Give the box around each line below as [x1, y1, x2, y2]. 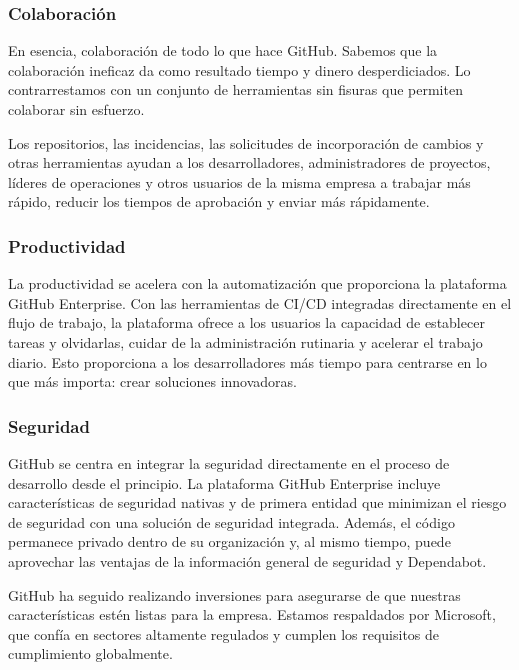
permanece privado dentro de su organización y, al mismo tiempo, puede [8, 531, 451, 552]
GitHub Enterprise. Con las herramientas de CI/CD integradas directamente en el [8, 292, 512, 313]
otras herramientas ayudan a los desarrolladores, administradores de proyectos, [8, 152, 491, 173]
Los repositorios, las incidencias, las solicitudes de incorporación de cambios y [8, 132, 484, 153]
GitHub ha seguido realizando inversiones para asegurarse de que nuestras [8, 584, 461, 605]
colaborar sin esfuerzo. [8, 99, 145, 119]
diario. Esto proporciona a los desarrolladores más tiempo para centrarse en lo [8, 351, 487, 372]
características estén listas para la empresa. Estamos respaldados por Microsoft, [8, 604, 496, 625]
